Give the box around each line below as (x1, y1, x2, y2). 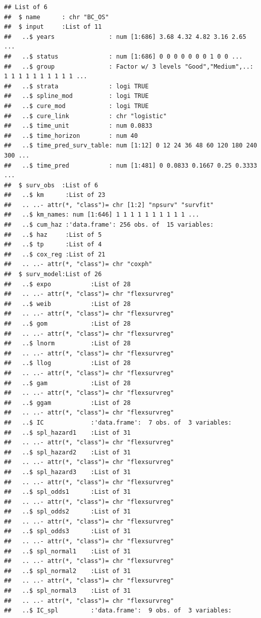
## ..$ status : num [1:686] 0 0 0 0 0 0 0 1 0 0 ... (4, 53, 243, 60)
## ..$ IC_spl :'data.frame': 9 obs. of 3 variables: (4, 607, 232, 614)
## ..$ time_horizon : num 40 (4, 132, 138, 139)
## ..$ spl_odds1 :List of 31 (4, 488, 131, 496)
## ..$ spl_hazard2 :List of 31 (4, 448, 131, 456)
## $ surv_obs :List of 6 (4, 181, 98, 189)
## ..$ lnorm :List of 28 (4, 340, 131, 347)
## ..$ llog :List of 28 (4, 359, 131, 367)
